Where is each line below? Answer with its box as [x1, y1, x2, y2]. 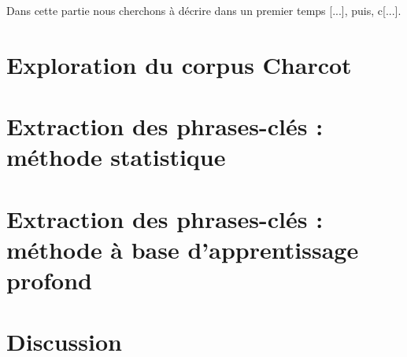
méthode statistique [6, 141, 226, 173]
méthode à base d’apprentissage [6, 233, 359, 265]
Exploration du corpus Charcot [6, 48, 352, 80]
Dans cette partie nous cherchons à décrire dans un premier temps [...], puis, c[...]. [6, 2, 401, 18]
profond [6, 264, 92, 296]
